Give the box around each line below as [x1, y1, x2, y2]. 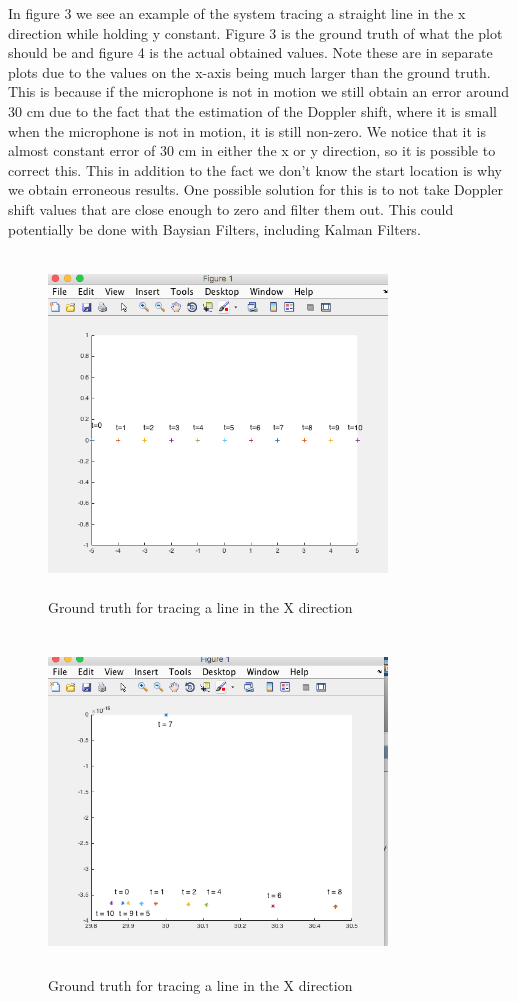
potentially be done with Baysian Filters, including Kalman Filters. [8, 218, 421, 239]
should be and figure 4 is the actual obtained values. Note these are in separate [8, 42, 493, 63]
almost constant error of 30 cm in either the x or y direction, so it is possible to [8, 140, 496, 161]
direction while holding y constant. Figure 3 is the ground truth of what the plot [8, 22, 503, 43]
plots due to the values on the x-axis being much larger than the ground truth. [8, 61, 491, 82]
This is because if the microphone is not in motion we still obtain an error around [8, 81, 510, 102]
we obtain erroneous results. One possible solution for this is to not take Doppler [8, 179, 503, 200]
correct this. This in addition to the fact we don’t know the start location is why [8, 159, 502, 180]
